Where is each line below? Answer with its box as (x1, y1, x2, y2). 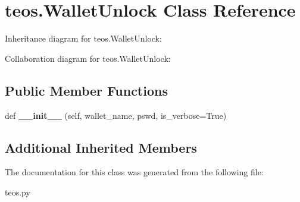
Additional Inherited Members (5, 138, 197, 156)
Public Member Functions (5, 81, 168, 99)
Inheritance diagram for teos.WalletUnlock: (5, 32, 162, 45)
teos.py (5, 185, 30, 198)
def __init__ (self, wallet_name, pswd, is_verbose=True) (5, 109, 227, 121)
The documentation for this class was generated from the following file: (5, 166, 264, 178)
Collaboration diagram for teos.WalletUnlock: (5, 52, 171, 64)
